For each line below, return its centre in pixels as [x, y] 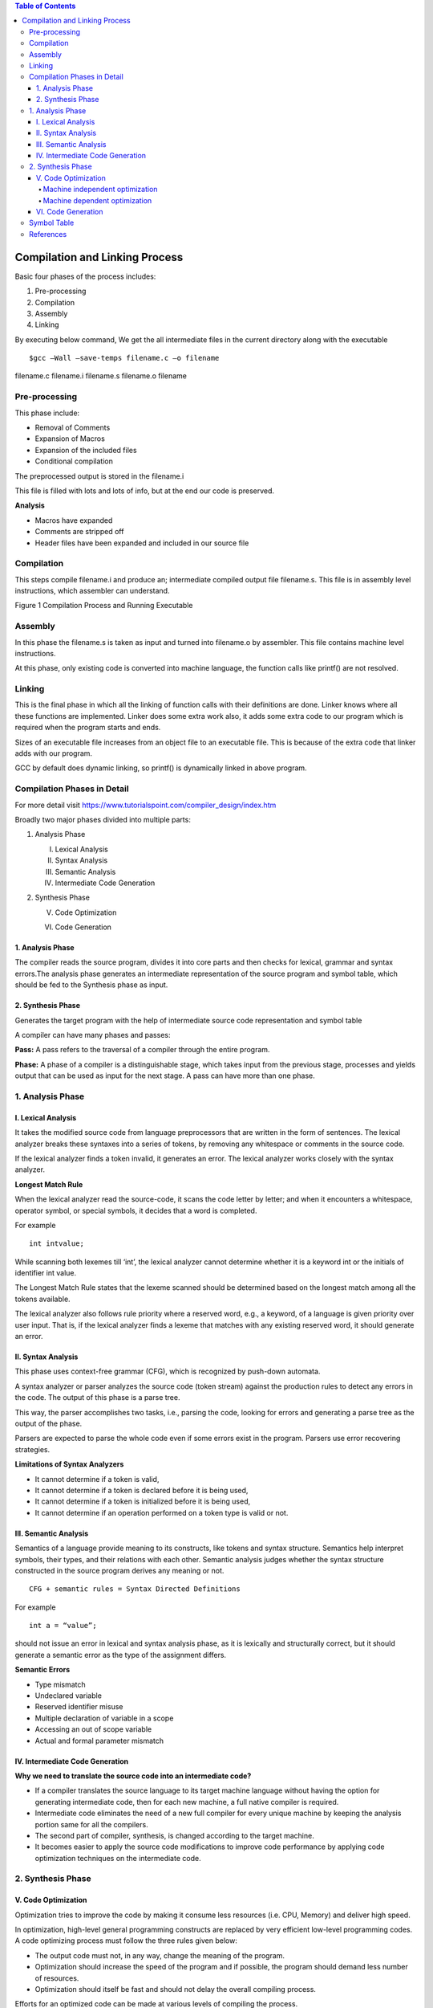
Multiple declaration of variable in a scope [104, 1718]
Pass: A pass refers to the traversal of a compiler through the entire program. [142, 1050]
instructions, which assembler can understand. [92, 591]
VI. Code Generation [70, 212]
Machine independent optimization [100, 190]
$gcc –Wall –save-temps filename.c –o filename [124, 358]
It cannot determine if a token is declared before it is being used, [142, 1490]
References [48, 234]
